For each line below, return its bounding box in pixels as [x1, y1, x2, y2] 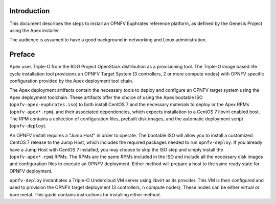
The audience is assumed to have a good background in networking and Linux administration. [9, 37, 207, 43]
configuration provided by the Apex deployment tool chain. [9, 78, 134, 84]
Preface [9, 50, 35, 59]
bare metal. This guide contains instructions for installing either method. [9, 191, 161, 197]
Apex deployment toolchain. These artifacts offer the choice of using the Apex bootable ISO [9, 94, 203, 100]
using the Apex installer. [9, 27, 60, 33]
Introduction [9, 7, 50, 15]
